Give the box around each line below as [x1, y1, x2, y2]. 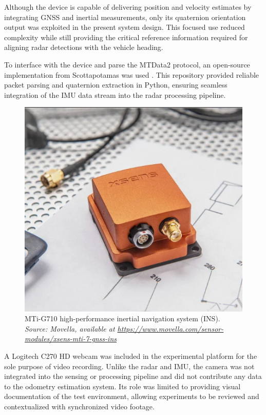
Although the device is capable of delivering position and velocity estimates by [4, 2, 252, 12]
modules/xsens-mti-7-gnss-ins [25, 333, 117, 344]
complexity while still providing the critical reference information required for [4, 31, 248, 42]
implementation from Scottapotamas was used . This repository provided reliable [4, 69, 259, 80]
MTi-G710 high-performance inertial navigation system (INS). [25, 313, 220, 324]
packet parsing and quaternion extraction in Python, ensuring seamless [4, 79, 227, 90]
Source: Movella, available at [25, 323, 115, 334]
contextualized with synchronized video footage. [4, 401, 155, 412]
